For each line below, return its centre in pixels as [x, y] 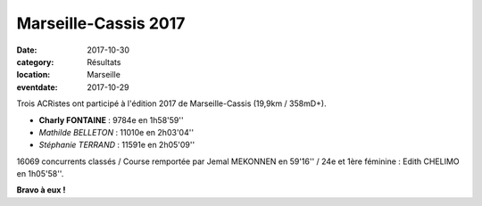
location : [33, 75]
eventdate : [37, 87]
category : [35, 62]
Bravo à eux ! [41, 190]
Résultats [104, 62]
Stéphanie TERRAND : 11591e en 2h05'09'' [117, 145]
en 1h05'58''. [40, 174]
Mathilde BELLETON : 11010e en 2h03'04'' [116, 132]
